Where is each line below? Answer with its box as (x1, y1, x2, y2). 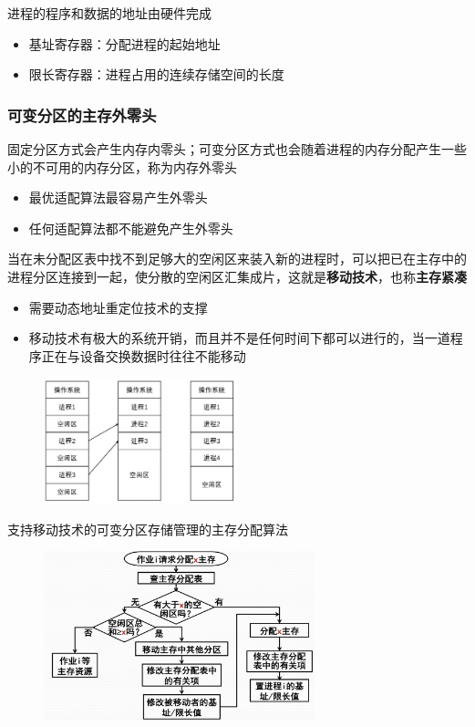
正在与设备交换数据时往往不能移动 (41, 346, 246, 365)
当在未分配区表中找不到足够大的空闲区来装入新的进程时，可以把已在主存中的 (7, 249, 467, 268)
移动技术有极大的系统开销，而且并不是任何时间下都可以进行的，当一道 (28, 328, 450, 348)
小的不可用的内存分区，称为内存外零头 (7, 157, 237, 176)
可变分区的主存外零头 (7, 103, 157, 126)
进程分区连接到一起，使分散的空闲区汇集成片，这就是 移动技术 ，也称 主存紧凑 (7, 266, 467, 286)
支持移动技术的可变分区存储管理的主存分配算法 (7, 519, 288, 538)
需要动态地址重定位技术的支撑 (28, 297, 208, 317)
